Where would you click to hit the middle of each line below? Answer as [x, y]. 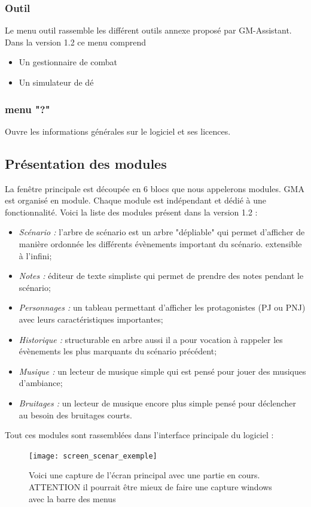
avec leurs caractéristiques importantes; [91, 319]
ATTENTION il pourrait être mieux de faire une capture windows [150, 486]
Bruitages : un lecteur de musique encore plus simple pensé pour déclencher [158, 403]
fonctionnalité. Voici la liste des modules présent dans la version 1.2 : [131, 212]
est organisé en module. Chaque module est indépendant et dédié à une [135, 200]
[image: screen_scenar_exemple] [93, 456]
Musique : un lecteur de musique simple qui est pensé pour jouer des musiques [162, 371]
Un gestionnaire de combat [68, 62]
